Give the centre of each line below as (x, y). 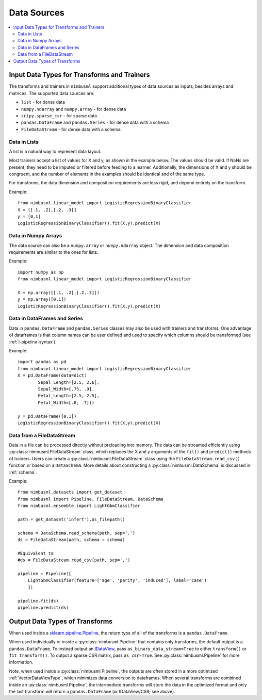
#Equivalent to (36, 553)
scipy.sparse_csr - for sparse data (59, 115)
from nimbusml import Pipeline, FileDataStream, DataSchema (90, 499)
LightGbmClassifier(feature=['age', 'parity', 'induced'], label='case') (117, 580)
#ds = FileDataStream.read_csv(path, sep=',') (74, 560)
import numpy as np (41, 272)
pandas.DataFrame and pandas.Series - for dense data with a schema (95, 122)
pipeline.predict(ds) (43, 608)
